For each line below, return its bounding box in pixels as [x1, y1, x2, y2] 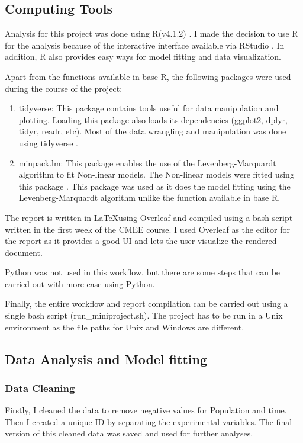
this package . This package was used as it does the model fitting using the [18, 179, 291, 192]
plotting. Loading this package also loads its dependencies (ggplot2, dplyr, [18, 113, 288, 126]
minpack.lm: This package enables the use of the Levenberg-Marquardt [18, 156, 276, 169]
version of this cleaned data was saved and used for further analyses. [5, 427, 253, 439]
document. [5, 246, 43, 258]
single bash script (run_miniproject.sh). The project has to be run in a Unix [5, 309, 283, 322]
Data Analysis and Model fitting [5, 349, 208, 368]
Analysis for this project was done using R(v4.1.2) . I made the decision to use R [5, 27, 298, 40]
